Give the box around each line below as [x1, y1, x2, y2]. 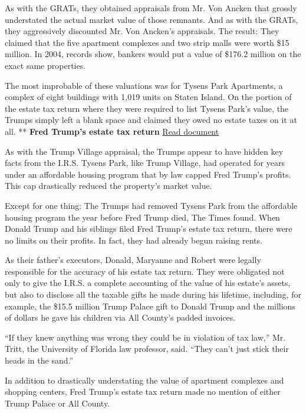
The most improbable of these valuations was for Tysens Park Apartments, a [5, 79, 283, 91]
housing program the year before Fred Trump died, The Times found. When [5, 211, 280, 223]
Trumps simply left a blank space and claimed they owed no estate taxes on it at [5, 114, 297, 126]
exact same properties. [5, 59, 86, 71]
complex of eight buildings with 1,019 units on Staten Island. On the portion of [5, 91, 292, 103]
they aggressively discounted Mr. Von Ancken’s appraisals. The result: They [5, 25, 279, 37]
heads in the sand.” [5, 354, 74, 367]
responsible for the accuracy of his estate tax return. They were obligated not [5, 265, 285, 277]
